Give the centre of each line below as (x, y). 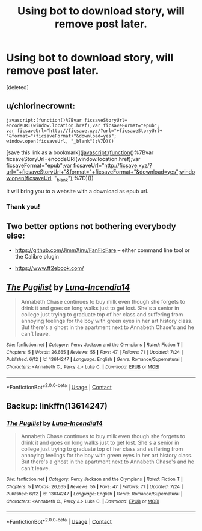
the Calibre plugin (37, 257)
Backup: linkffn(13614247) (57, 406)
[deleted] (17, 87)
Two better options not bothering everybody (91, 226)
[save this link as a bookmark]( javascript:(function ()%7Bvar (80, 152)
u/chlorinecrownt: (41, 106)
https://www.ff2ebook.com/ (49, 268)
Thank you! (23, 207)
